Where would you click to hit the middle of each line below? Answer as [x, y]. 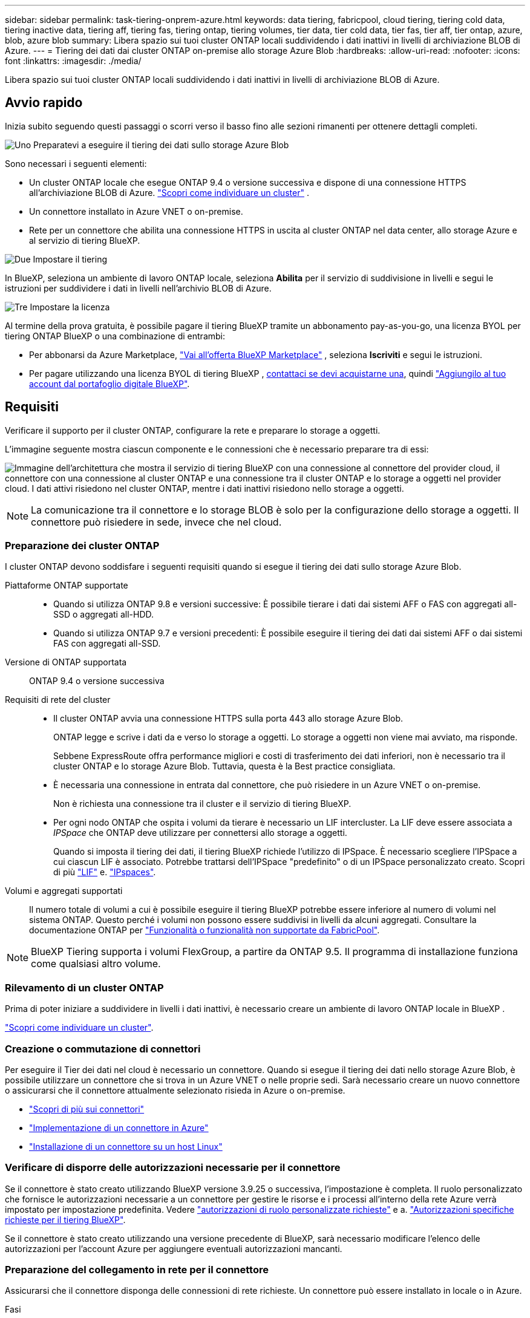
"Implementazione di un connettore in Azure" [119, 1127]
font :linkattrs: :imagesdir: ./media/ [73, 61]
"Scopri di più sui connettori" [87, 1109]
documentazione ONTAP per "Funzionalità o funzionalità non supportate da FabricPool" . [204, 930]
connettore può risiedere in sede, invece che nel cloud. [156, 522]
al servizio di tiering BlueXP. [85, 240]
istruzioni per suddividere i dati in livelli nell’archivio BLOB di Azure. [138, 288]
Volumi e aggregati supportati [64, 891]
